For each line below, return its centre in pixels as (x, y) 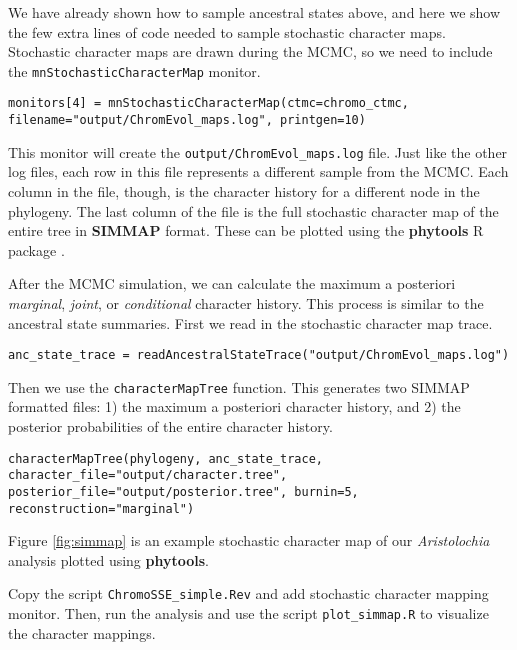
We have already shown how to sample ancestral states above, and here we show (254, 12)
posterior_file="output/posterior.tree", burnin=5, (183, 491)
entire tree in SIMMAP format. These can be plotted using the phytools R (246, 230)
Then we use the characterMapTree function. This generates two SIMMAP (239, 386)
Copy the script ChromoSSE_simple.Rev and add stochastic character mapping (248, 593)
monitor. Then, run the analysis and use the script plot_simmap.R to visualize (248, 613)
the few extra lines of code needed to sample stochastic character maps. (227, 31)
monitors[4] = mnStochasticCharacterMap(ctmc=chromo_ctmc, (208, 103)
